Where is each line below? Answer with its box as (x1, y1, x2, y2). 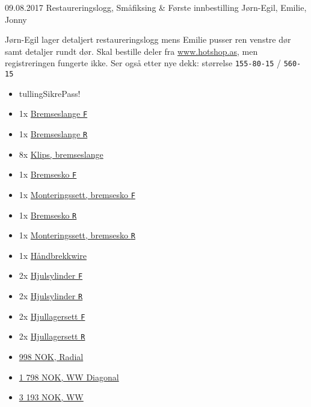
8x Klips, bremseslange (19, 148, 103, 160)
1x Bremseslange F (19, 107, 88, 120)
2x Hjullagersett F (19, 309, 85, 322)
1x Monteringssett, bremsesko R (19, 229, 135, 241)
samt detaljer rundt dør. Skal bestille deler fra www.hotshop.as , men (5, 45, 258, 57)
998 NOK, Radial (19, 350, 84, 363)
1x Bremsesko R (19, 208, 77, 221)
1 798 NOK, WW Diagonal (19, 370, 119, 383)
